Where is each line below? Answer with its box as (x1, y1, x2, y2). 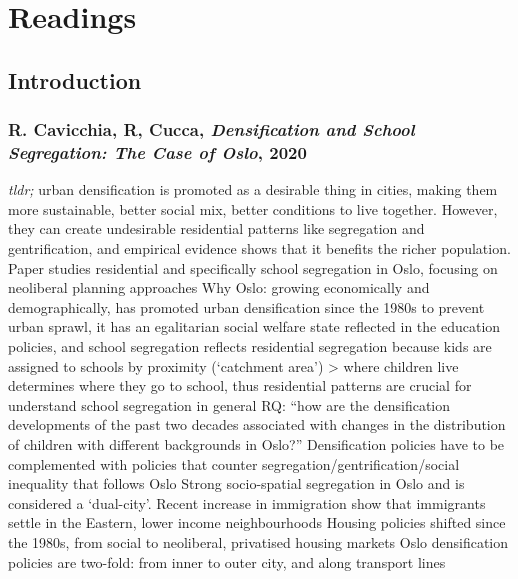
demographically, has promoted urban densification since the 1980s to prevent (8, 296, 485, 317)
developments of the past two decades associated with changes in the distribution (8, 414, 506, 435)
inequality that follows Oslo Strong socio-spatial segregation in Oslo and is (8, 473, 465, 494)
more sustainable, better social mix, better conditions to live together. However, (8, 198, 498, 219)
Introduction (8, 64, 142, 95)
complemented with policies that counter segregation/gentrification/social (8, 453, 460, 474)
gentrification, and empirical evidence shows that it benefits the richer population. (8, 238, 511, 259)
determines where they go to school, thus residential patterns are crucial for (8, 375, 472, 396)
